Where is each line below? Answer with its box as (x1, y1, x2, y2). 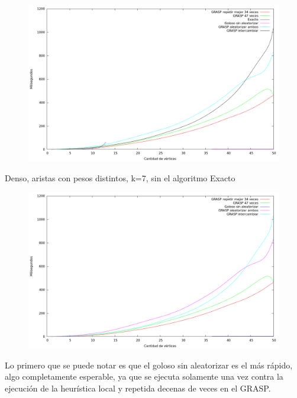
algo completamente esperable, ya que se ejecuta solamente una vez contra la (5, 370, 283, 383)
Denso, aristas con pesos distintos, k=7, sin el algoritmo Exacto (5, 171, 235, 184)
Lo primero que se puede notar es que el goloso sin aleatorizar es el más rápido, (5, 358, 293, 371)
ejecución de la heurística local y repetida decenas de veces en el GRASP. (5, 381, 271, 394)
